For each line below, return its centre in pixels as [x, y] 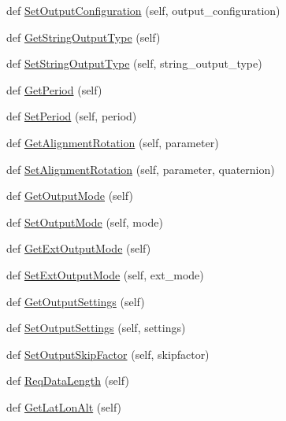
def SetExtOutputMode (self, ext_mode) [105, 274]
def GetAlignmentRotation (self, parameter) [113, 142]
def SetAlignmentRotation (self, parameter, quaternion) [141, 169]
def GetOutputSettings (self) [76, 301]
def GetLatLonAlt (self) [64, 406]
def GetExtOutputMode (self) [79, 248]
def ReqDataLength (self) [68, 380]
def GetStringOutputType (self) [84, 37]
